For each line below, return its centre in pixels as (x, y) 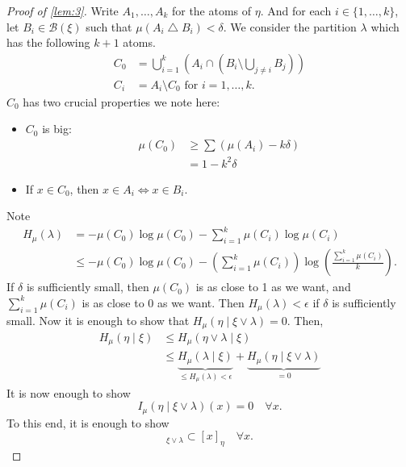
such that (109, 26)
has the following (48, 42)
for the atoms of (211, 10)
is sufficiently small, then (88, 287)
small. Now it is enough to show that (98, 320)
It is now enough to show (69, 392)
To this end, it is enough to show (88, 422)
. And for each (296, 10)
